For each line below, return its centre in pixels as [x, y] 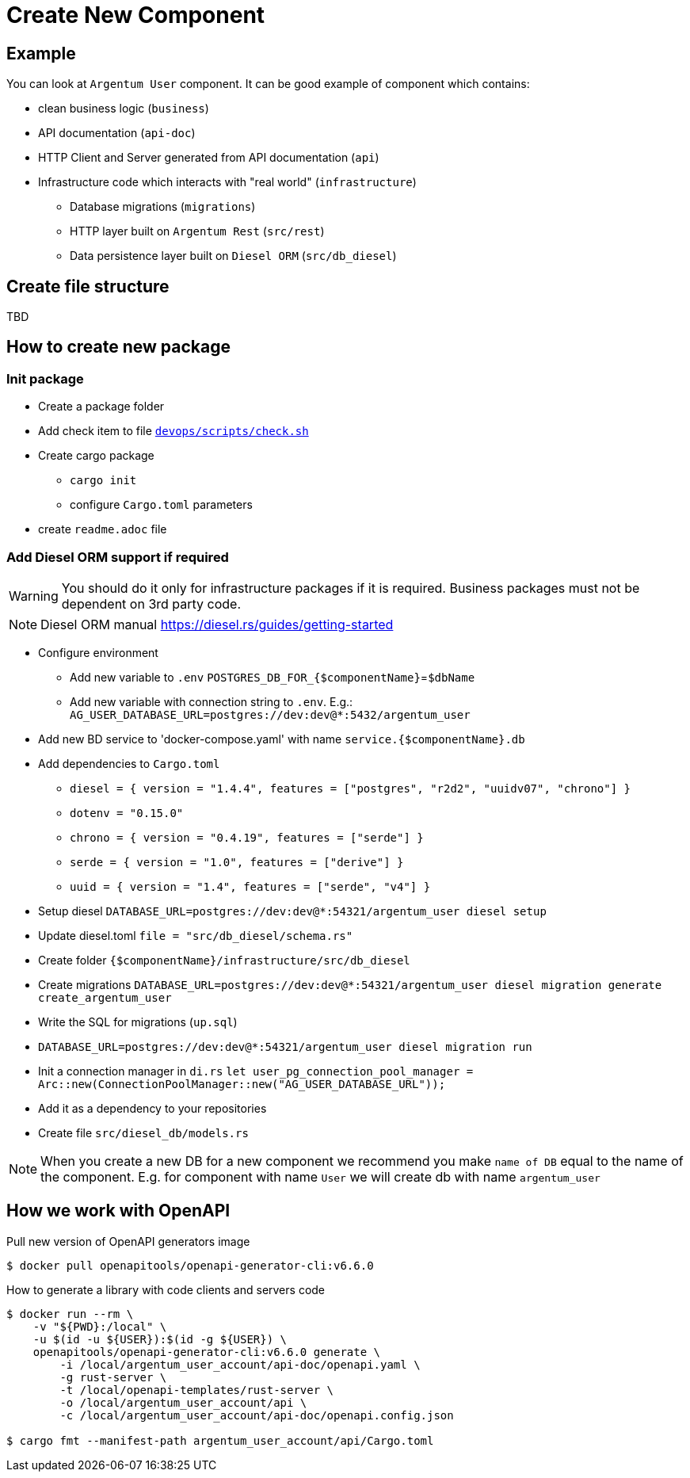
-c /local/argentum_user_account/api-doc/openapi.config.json [257, 1415]
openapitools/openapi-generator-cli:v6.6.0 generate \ [207, 1352]
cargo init [103, 481]
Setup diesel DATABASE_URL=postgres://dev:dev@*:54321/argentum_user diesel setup [292, 911]
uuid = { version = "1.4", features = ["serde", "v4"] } [250, 886]
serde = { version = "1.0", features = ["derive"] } [237, 862]
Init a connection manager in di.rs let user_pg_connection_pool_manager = [256, 1071]
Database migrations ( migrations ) [163, 207]
